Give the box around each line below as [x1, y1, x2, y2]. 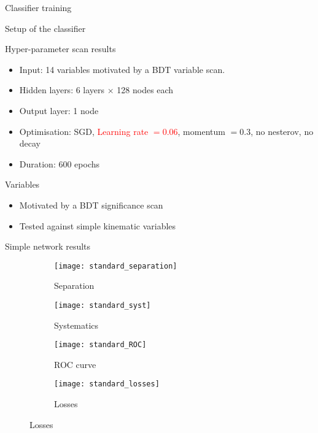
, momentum [177, 125, 225, 137]
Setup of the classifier [5, 21, 86, 34]
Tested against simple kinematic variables [19, 219, 176, 232]
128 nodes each [117, 83, 174, 96]
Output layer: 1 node [19, 104, 99, 117]
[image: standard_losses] [54, 380, 160, 389]
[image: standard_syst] [54, 301, 151, 310]
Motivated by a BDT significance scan [19, 198, 163, 211]
